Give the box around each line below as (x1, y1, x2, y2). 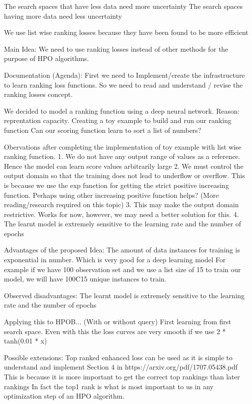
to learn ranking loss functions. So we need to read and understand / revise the (4, 79, 243, 90)
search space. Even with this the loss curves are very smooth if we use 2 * (4, 326, 226, 336)
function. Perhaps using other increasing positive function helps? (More (4, 189, 219, 200)
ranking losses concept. (4, 89, 73, 99)
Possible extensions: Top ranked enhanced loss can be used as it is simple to (4, 352, 233, 362)
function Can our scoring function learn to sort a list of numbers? (4, 124, 201, 135)
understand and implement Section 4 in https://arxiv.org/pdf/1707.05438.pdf (4, 362, 238, 372)
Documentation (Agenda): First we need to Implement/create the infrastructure (4, 69, 245, 80)
